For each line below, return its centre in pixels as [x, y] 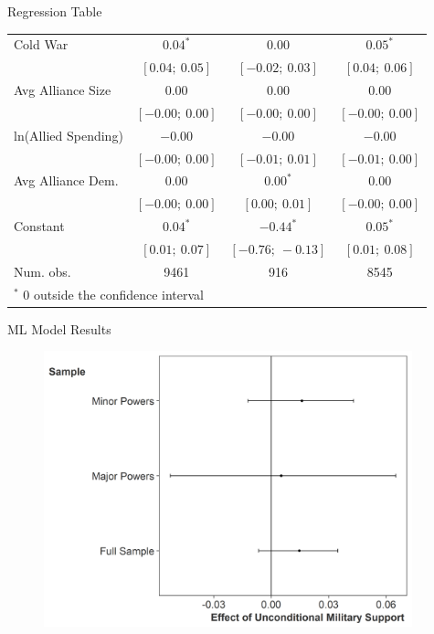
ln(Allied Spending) [69, 135]
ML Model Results [59, 328]
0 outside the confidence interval [114, 294]
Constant [39, 226]
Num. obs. [42, 271]
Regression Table [55, 11]
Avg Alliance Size [63, 90]
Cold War [41, 44]
